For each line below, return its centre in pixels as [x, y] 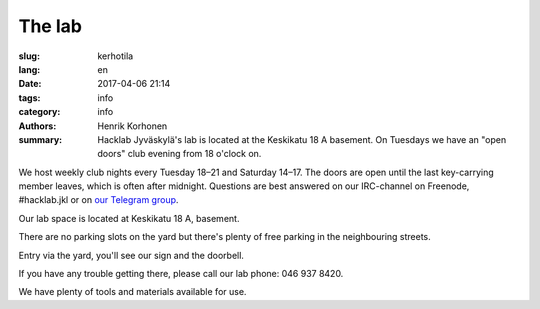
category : [39, 112]
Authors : [37, 126]
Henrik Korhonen [132, 126]
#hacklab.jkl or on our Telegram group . [98, 200]
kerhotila [115, 56]
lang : [29, 69]
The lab [50, 26]
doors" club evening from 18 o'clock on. [179, 154]
